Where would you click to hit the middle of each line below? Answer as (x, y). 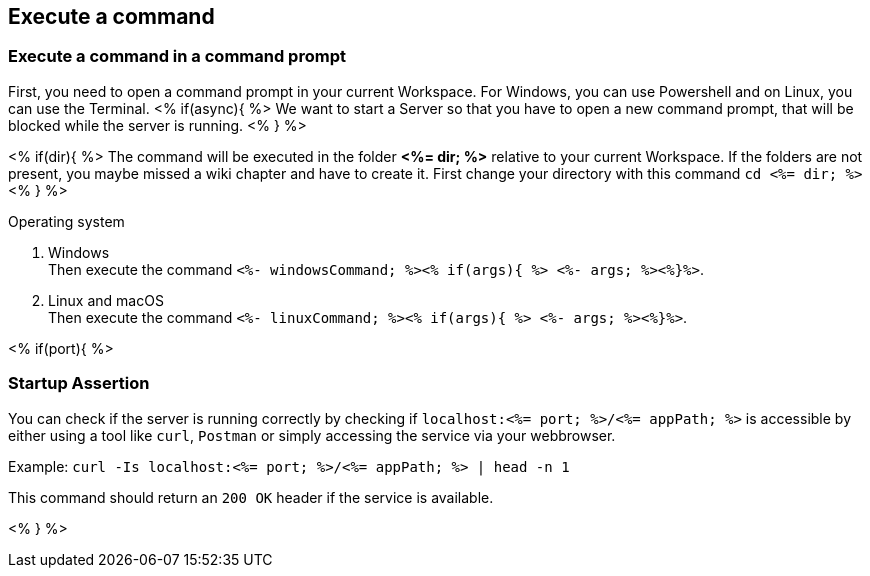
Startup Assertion (79, 383)
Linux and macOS (106, 300)
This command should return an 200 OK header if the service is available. (251, 497)
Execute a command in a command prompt (177, 56)
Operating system (66, 221)
